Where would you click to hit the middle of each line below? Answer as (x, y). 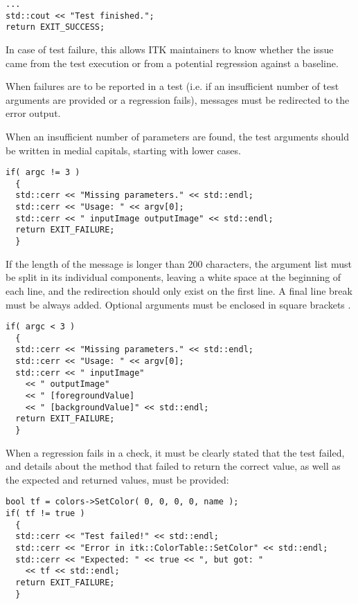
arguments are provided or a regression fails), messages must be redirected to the (178, 99)
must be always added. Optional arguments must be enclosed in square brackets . (178, 304)
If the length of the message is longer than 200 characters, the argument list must (179, 263)
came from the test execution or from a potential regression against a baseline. (172, 63)
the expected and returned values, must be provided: (117, 479)
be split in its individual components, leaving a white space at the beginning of (173, 277)
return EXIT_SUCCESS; (55, 27)
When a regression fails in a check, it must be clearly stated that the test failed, (175, 452)
